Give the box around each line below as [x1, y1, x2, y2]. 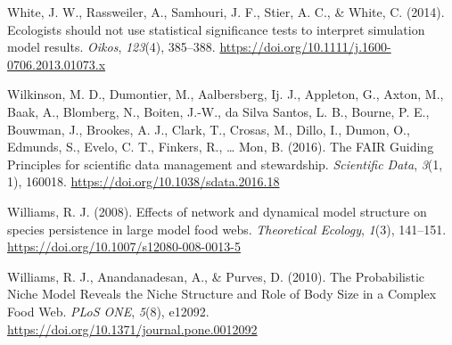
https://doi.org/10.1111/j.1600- [219, 37, 391, 56]
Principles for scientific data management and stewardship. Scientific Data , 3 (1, [7, 154, 443, 173]
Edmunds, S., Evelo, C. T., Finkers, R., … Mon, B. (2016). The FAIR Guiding [7, 137, 434, 156]
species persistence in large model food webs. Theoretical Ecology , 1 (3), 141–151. [7, 219, 447, 238]
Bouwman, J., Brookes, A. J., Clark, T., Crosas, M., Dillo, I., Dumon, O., [7, 119, 410, 138]
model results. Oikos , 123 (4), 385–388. [7, 37, 216, 56]
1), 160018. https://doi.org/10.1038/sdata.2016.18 [7, 172, 280, 191]
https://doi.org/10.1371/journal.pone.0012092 [7, 319, 258, 338]
